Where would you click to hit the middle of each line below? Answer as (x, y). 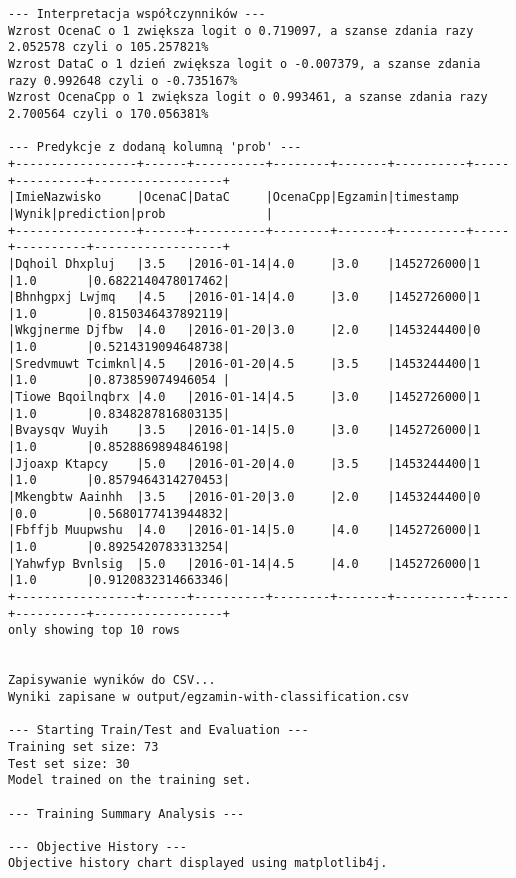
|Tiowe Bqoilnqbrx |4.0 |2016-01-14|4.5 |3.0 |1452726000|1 (244, 397)
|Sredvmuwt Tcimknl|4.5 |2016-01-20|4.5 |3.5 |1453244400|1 (244, 363)
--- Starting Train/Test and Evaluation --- (158, 730)
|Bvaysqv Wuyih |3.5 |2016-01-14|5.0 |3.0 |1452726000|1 (244, 430)
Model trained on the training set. (130, 780)
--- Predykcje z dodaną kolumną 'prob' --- (155, 147)
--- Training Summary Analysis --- (126, 813)
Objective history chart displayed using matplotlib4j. (198, 863)
